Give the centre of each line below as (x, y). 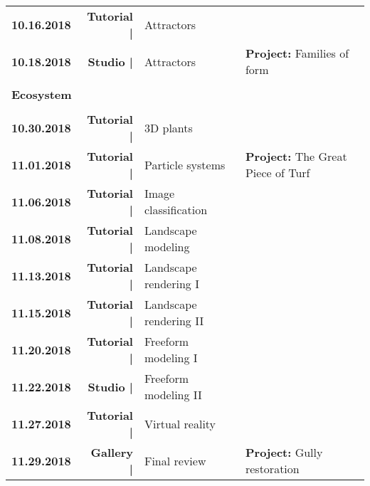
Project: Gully (284, 452)
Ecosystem (42, 94)
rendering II (174, 321)
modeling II (173, 395)
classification (176, 210)
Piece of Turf (277, 173)
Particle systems (185, 164)
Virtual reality (180, 423)
